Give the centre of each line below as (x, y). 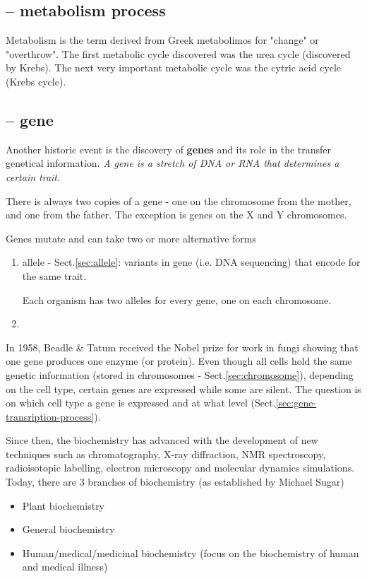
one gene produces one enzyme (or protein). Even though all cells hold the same (179, 361)
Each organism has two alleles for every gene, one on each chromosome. (177, 299)
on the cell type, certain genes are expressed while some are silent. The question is (183, 388)
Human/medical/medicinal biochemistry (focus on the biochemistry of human (191, 552)
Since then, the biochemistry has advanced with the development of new (162, 440)
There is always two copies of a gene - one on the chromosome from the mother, (179, 200)
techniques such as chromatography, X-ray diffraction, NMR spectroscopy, (166, 454)
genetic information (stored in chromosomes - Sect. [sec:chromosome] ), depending (180, 374)
